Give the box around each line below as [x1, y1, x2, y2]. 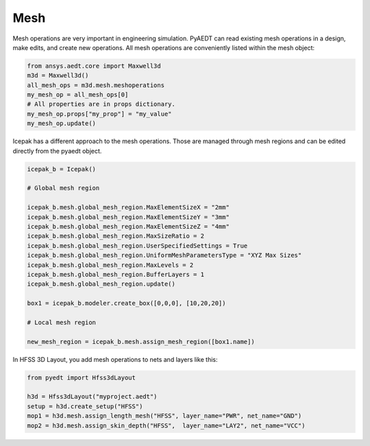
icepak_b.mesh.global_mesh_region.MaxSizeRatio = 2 [27, 232, 205, 240]
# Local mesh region [27, 319, 96, 326]
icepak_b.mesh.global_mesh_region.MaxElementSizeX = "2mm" [27, 203, 230, 212]
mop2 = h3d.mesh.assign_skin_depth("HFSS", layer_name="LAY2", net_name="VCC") [27, 421, 306, 430]
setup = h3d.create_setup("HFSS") [27, 402, 143, 410]
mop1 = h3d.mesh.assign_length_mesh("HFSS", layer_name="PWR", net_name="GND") [27, 412, 302, 420]
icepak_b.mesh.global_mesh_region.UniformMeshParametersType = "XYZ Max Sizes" [27, 251, 302, 260]
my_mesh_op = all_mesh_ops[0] [27, 91, 129, 99]
